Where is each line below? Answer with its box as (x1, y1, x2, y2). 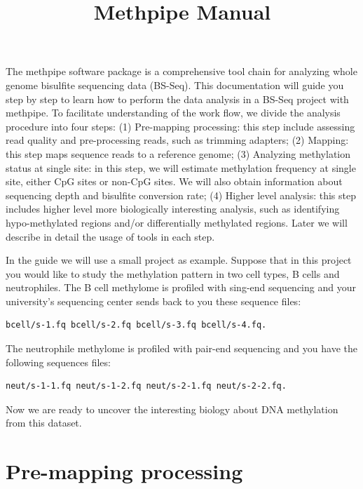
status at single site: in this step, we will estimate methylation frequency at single (6, 160, 356, 175)
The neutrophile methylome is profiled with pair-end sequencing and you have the (6, 341, 357, 356)
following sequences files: (6, 354, 111, 369)
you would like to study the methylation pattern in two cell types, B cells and (6, 266, 340, 281)
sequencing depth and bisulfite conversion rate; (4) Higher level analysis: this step (6, 187, 356, 202)
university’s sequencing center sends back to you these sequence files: (6, 293, 301, 308)
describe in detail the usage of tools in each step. (6, 229, 215, 243)
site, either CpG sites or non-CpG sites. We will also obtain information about (6, 174, 343, 189)
